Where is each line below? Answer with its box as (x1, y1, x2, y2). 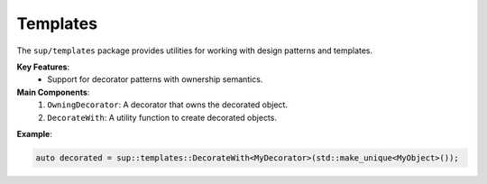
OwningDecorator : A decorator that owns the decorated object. (47, 99, 289, 110)
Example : (16, 128, 53, 139)
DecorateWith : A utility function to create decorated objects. (47, 112, 277, 123)
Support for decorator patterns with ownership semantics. (47, 74, 263, 85)
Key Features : (16, 61, 70, 72)
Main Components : (16, 87, 90, 97)
